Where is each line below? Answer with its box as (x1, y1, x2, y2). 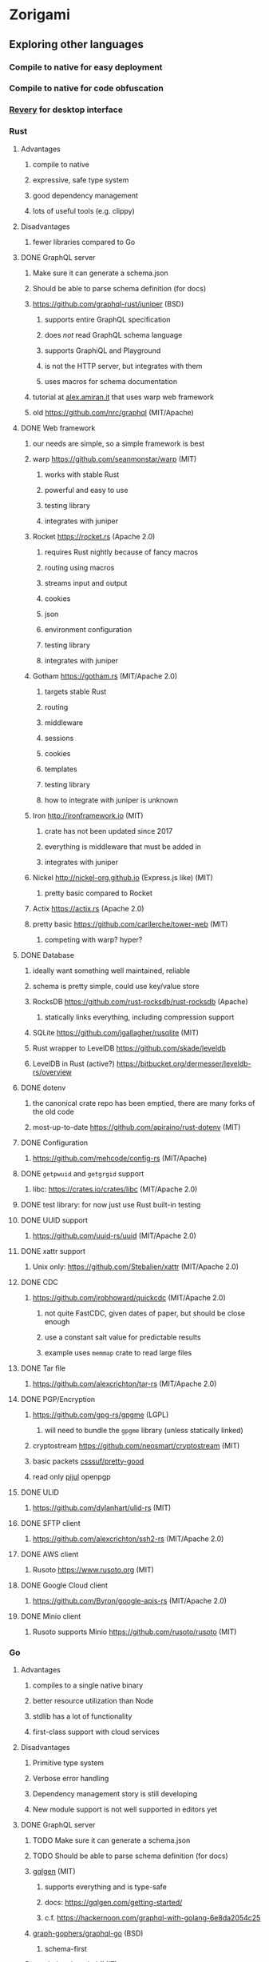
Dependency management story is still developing (32, 1788, 198, 1798)
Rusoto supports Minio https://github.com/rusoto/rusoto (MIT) (32, 1627, 237, 1636)
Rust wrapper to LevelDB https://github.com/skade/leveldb (32, 1043, 227, 1053)
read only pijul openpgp (32, 1471, 111, 1481)
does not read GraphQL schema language (44, 330, 183, 339)
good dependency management (32, 190, 139, 200)
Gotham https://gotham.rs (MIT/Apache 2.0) (32, 671, 178, 681)
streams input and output (44, 578, 128, 587)
